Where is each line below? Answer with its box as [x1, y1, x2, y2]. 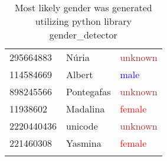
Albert [66, 67, 93, 81]
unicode [66, 119, 98, 133]
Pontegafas [66, 85, 111, 98]
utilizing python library [35, 14, 132, 28]
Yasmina [66, 136, 101, 150]
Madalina [66, 102, 105, 115]
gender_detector [49, 28, 117, 41]
